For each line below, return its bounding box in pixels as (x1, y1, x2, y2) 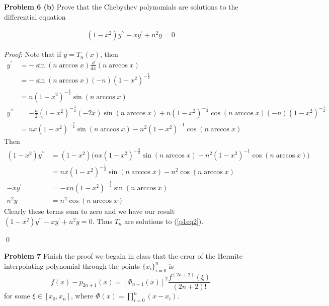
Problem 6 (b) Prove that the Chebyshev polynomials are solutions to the (4, 2, 238, 12)
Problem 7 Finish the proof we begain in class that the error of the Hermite (4, 251, 243, 261)
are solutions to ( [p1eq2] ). (124, 215, 204, 226)
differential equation (4, 11, 66, 22)
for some (4, 290, 30, 301)
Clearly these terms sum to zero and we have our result (4, 206, 175, 216)
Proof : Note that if (4, 49, 61, 59)
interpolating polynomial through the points (4, 260, 140, 271)
